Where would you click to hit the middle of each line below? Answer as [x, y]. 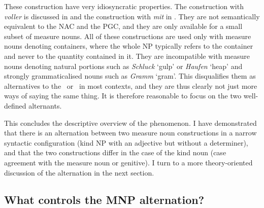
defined [15, 105]
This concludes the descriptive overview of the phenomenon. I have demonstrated [130, 123]
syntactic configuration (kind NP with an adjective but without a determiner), [126, 142]
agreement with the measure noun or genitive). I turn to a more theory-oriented [128, 162]
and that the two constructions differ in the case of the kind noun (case [115, 152]
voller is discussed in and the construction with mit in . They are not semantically [132, 16]
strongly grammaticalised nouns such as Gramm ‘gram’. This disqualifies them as [130, 76]
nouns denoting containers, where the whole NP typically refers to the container [129, 46]
